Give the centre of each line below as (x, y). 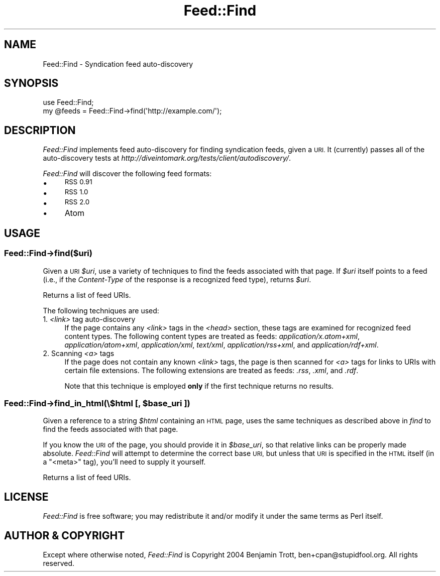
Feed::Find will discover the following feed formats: (127, 174)
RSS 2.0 (77, 202)
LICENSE (26, 497)
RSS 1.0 (76, 192)
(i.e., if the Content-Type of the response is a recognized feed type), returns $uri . (177, 279)
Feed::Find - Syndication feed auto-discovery (118, 64)
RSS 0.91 (78, 182)
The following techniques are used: (101, 310)
